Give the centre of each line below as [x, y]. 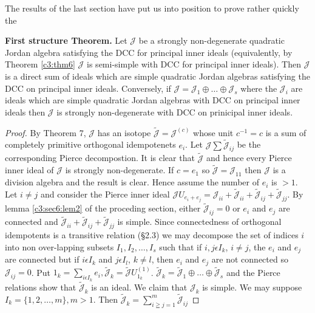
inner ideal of [29, 170]
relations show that [41, 287]
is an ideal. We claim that [139, 287]
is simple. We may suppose [252, 287]
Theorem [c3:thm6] [40, 64]
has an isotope [124, 132]
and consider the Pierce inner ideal [105, 194]
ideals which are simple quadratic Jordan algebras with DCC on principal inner [153, 100]
